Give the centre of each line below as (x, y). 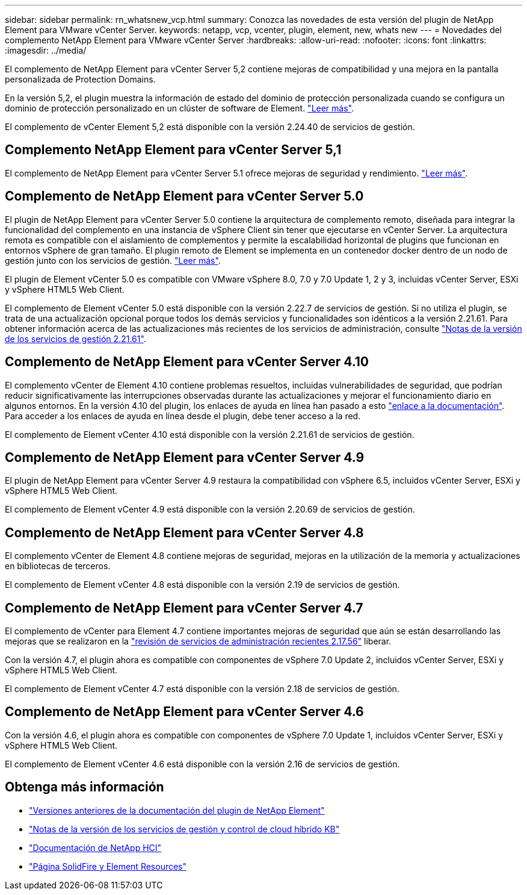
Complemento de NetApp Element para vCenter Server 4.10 (187, 362)
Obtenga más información (85, 787)
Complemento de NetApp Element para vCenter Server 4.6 (184, 712)
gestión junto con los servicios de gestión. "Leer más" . (113, 260)
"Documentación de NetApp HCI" (95, 847)
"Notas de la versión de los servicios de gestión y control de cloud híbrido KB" (184, 829)
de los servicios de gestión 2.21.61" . (76, 338)
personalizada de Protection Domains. (80, 79)
